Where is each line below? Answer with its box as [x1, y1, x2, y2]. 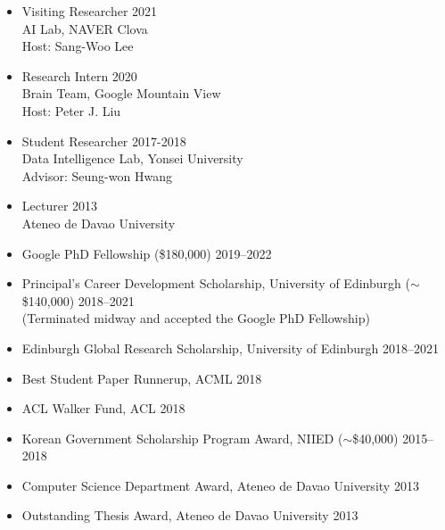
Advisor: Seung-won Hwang [21, 166, 172, 185]
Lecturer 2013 [21, 196, 98, 215]
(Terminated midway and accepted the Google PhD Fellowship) [21, 309, 370, 327]
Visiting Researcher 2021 [21, 2, 158, 20]
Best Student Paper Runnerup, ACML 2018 [21, 369, 262, 387]
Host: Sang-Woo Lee [21, 37, 134, 55]
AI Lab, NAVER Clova [21, 19, 148, 37]
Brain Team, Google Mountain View [21, 84, 221, 103]
